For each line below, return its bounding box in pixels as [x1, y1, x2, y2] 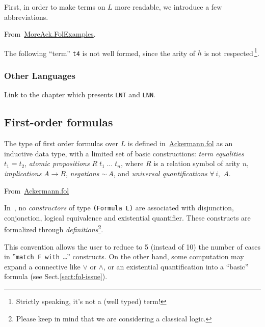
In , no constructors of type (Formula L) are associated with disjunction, [4, 202, 234, 213]
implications [4, 168, 42, 178]
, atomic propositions [24, 158, 90, 169]
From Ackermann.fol [4, 185, 69, 196]
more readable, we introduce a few [115, 2, 222, 12]
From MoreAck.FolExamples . [4, 29, 96, 39]
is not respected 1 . [204, 46, 259, 58]
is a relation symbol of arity [153, 158, 241, 169]
